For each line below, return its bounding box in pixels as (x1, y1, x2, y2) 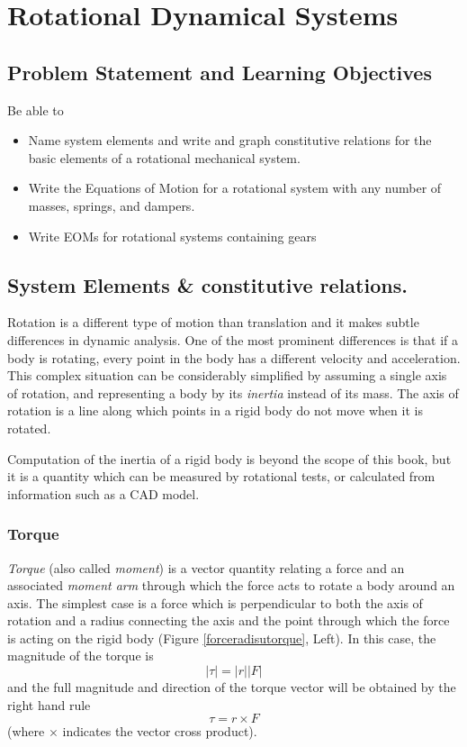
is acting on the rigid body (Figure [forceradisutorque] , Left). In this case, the (7, 628, 436, 647)
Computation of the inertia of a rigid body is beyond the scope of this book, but (7, 449, 452, 468)
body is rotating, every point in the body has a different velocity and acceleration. (7, 348, 461, 367)
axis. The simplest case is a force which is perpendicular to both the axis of (7, 593, 423, 612)
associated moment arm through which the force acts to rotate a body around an (7, 576, 455, 595)
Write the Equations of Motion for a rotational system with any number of (28, 178, 442, 197)
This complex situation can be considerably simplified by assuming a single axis (7, 366, 447, 385)
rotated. (7, 418, 51, 437)
